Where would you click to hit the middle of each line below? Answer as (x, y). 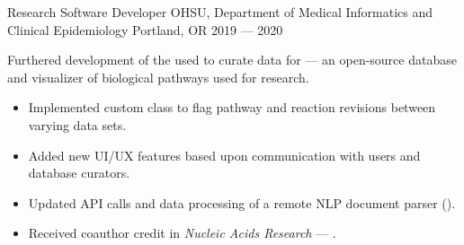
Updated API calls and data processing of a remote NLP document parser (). (242, 202)
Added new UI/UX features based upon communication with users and (224, 155)
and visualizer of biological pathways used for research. (158, 77)
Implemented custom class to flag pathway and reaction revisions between (232, 107)
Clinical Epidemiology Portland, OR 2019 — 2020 (145, 29)
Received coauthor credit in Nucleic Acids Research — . (182, 233)
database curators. (79, 173)
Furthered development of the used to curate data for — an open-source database (232, 60)
